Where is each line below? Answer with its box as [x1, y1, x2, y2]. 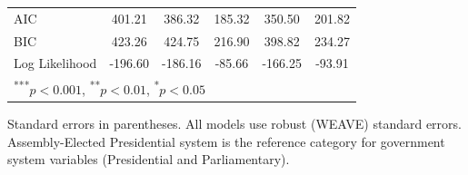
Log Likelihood [14, 53, 97, 73]
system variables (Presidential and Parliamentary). [7, 150, 290, 169]
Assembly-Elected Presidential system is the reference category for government [7, 131, 445, 151]
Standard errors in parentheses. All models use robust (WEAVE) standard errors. [7, 114, 462, 133]
